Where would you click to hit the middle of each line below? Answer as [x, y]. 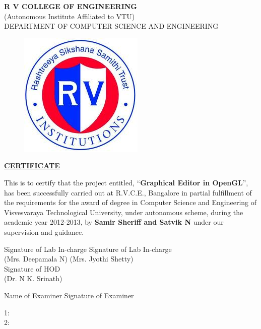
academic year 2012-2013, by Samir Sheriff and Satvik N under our [114, 222]
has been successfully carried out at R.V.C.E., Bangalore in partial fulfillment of [128, 192]
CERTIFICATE [32, 166]
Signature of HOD [32, 268]
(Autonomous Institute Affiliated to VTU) [70, 16]
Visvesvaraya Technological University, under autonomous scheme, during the [124, 212]
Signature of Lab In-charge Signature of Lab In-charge [88, 249]
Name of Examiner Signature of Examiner [69, 295]
